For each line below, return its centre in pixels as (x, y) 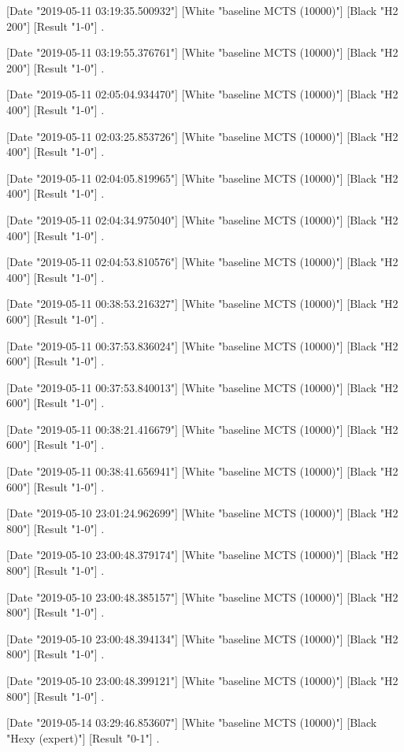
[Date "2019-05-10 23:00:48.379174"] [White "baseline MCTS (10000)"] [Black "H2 (202, 555)
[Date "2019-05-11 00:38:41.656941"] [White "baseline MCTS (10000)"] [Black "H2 (202, 471)
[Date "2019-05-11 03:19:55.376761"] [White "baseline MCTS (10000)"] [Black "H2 (202, 52)
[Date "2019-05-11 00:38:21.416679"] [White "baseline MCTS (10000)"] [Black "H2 (202, 429)
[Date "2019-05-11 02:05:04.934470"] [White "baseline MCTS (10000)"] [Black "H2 (202, 94)
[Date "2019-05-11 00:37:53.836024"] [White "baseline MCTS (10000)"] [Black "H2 (202, 345)
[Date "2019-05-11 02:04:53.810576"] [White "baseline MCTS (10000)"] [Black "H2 (202, 262)
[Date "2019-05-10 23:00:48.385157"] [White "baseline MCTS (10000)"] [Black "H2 (202, 596)
